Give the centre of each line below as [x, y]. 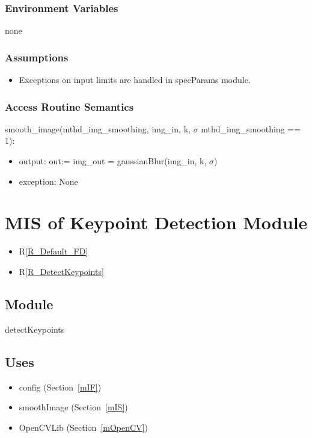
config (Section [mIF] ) [60, 387]
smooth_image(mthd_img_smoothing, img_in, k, [98, 128]
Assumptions [37, 57]
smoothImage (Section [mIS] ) [73, 407]
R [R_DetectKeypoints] [61, 271]
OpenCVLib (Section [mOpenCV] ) [83, 427]
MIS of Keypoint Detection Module [156, 222]
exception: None [48, 181]
